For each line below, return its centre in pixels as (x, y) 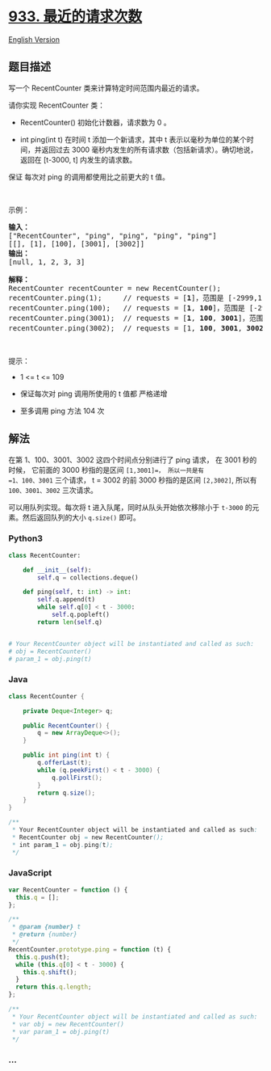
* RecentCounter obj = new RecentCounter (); (88, 837)
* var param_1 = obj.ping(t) (61, 1031)
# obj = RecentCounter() (50, 651)
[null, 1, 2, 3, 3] (47, 262)
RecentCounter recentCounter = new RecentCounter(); (115, 288)
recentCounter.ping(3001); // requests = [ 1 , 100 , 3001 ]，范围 (136, 318)
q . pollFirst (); (77, 778)
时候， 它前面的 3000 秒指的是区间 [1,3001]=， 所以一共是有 (106, 470)
